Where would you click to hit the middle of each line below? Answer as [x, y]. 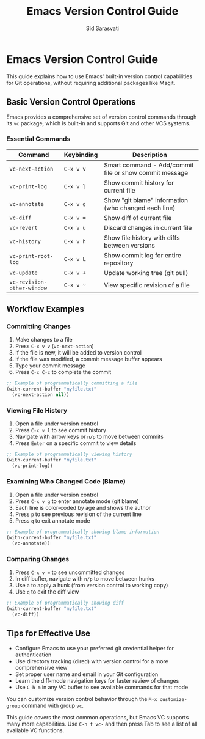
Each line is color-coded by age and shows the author [83, 508]
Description [150, 155]
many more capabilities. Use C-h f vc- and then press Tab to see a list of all [102, 724]
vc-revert [23, 228]
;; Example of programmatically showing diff [65, 603]
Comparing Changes [38, 559]
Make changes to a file [44, 340]
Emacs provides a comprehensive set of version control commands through [102, 117]
